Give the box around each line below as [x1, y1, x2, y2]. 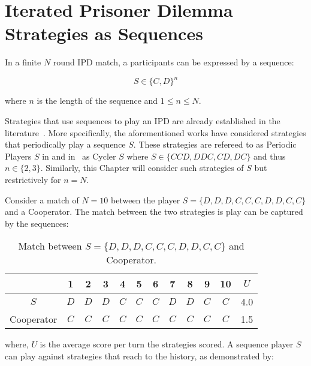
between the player [111, 193, 180, 206]
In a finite [5, 56, 41, 68]
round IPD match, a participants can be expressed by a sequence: [53, 56, 294, 68]
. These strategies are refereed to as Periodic [133, 138, 297, 151]
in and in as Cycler [42, 149, 116, 162]
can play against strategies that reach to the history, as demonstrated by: [5, 349, 274, 362]
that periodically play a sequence [5, 138, 126, 151]
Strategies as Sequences [5, 21, 203, 46]
